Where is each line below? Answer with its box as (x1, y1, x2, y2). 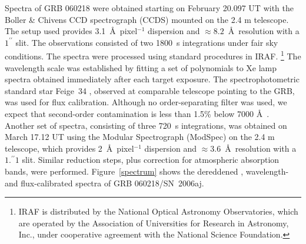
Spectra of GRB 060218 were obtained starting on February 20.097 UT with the (5, 2, 294, 14)
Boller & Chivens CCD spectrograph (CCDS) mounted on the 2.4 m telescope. (5, 13, 289, 25)
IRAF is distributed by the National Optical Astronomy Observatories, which (18, 205, 298, 218)
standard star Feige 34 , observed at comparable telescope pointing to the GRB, (5, 84, 295, 96)
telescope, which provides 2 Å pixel (5, 142, 134, 154)
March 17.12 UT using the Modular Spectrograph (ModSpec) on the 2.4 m (5, 131, 275, 143)
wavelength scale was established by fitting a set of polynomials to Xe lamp (5, 61, 277, 73)
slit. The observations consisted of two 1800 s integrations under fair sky (15, 36, 278, 48)
